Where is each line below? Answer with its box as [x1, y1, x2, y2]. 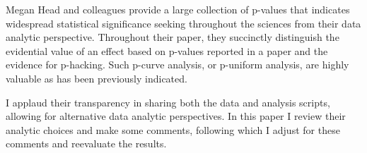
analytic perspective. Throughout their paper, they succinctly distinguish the [6, 30, 339, 44]
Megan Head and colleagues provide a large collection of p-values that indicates [6, 2, 350, 16]
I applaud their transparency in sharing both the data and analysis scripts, [6, 94, 330, 109]
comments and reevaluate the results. [6, 136, 167, 151]
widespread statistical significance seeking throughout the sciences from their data [6, 16, 361, 30]
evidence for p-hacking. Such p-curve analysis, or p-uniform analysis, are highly [6, 57, 349, 72]
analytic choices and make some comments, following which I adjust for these [6, 122, 340, 137]
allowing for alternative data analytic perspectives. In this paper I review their [6, 109, 346, 123]
